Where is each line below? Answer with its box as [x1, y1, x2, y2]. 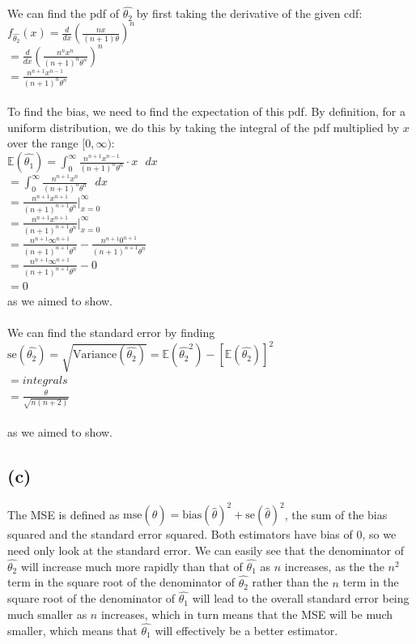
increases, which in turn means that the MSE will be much [100, 605, 393, 622]
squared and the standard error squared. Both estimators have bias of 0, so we [7, 526, 397, 543]
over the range [7, 134, 79, 151]
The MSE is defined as [7, 505, 120, 522]
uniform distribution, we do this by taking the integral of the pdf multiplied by [7, 118, 400, 135]
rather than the [252, 574, 329, 591]
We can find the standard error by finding [7, 324, 215, 341]
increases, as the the [284, 557, 384, 574]
